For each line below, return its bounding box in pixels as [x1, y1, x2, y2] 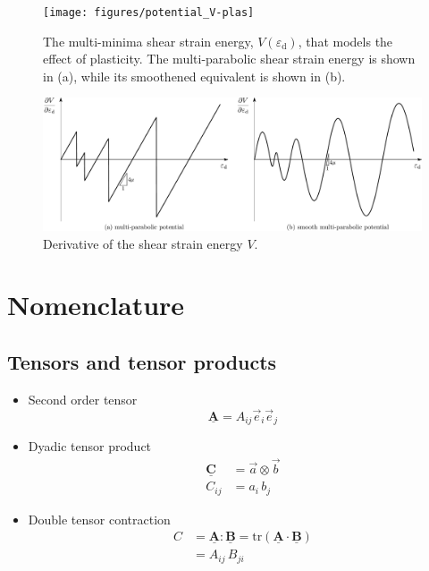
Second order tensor [28, 389, 138, 408]
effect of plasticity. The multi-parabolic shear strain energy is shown [43, 49, 416, 68]
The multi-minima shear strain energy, [43, 31, 254, 50]
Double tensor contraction [28, 509, 171, 528]
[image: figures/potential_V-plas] [43, 6, 255, 19]
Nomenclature [7, 286, 185, 323]
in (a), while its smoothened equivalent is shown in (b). [43, 66, 346, 85]
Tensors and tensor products [7, 348, 277, 376]
